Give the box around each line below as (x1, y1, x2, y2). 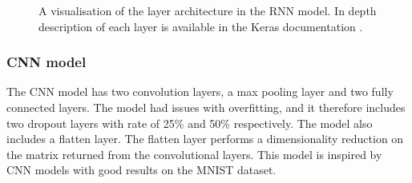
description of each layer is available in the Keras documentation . (38, 18, 363, 34)
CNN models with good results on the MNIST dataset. (6, 161, 277, 178)
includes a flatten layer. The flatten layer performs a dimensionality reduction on (6, 130, 404, 147)
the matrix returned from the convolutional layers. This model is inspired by (6, 145, 382, 162)
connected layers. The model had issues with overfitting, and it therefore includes (6, 99, 406, 115)
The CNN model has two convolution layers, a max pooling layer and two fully (6, 83, 394, 100)
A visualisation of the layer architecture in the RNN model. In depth (38, 2, 377, 18)
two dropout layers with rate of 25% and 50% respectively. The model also (6, 114, 373, 131)
